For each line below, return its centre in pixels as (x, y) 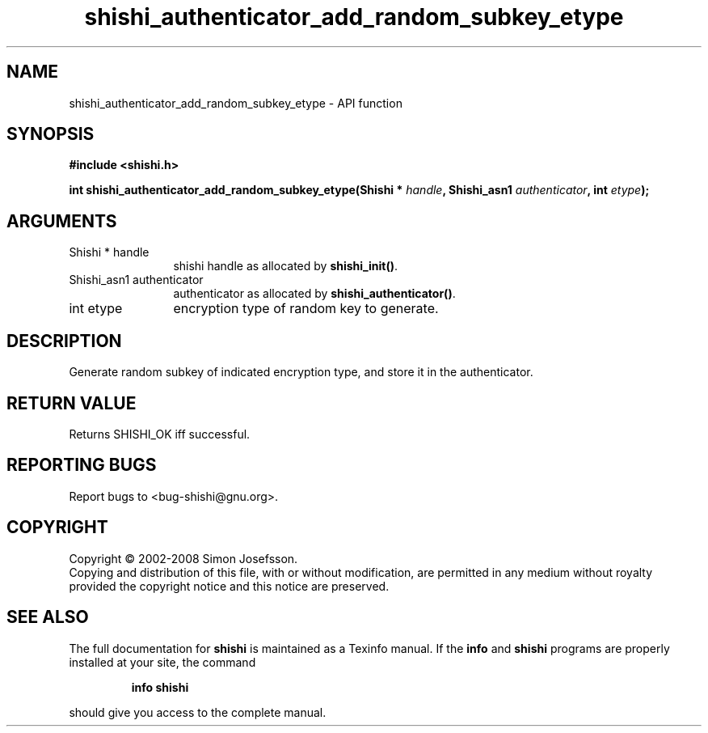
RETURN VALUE (72, 403)
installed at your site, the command (162, 662)
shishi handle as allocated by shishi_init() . (285, 266)
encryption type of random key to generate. (306, 309)
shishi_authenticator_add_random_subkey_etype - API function (236, 103)
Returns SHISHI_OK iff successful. (160, 434)
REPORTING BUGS (82, 465)
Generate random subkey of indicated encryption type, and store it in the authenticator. (301, 372)
